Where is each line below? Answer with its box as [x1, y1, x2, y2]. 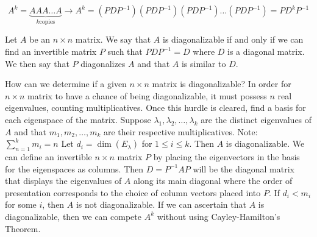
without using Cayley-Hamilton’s [157, 210, 280, 222]
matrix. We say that [75, 33, 151, 46]
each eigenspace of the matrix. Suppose [5, 113, 151, 126]
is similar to [181, 57, 226, 69]
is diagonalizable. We [226, 137, 305, 150]
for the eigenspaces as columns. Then [5, 162, 144, 175]
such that [107, 45, 143, 58]
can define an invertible [5, 150, 92, 163]
